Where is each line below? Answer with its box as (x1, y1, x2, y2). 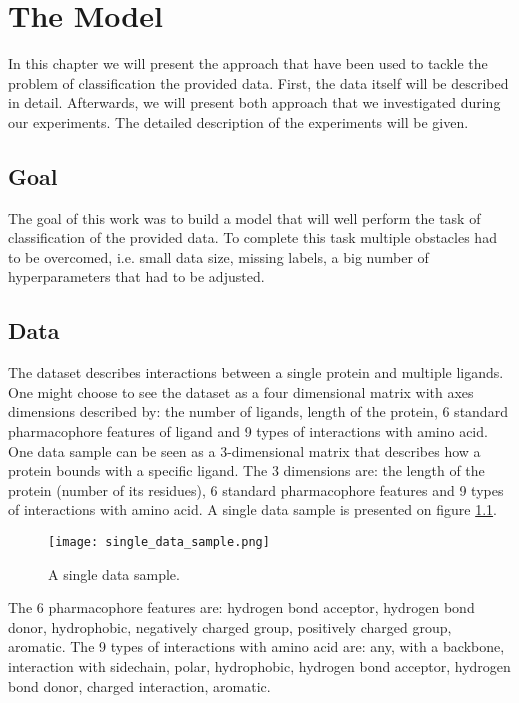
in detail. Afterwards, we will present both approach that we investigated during (8, 92, 501, 113)
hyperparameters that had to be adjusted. (8, 266, 265, 287)
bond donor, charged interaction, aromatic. (8, 675, 271, 696)
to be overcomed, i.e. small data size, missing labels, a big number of (8, 246, 429, 267)
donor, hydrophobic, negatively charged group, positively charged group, (8, 616, 452, 637)
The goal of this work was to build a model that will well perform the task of (8, 207, 481, 228)
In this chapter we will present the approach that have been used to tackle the (8, 53, 488, 74)
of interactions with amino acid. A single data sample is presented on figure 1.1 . (8, 499, 497, 520)
